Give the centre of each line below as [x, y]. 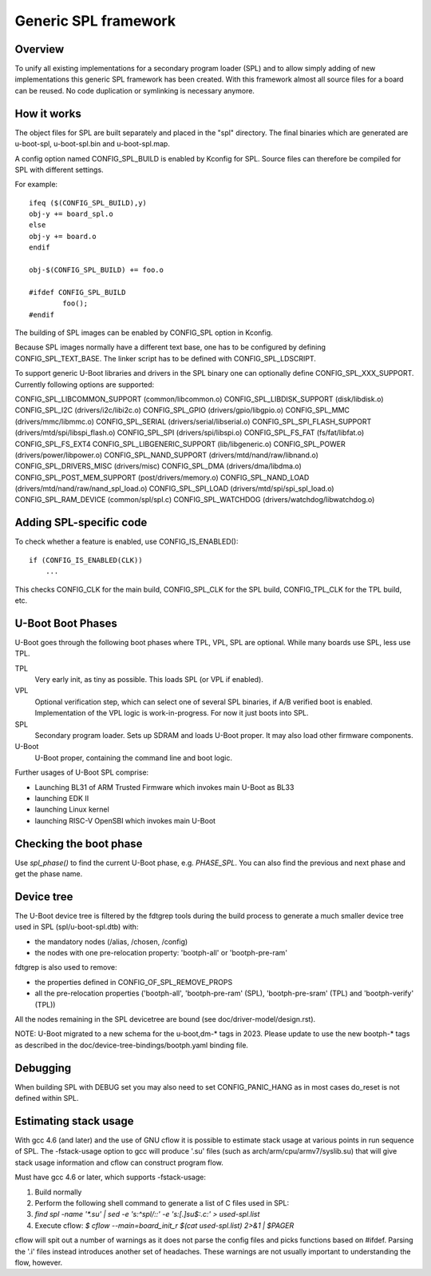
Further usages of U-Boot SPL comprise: [82, 772]
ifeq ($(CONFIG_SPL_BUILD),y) [88, 203]
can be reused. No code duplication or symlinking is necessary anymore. [135, 90]
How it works [48, 113]
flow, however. [39, 1262]
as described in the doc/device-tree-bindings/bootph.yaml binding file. [132, 1045]
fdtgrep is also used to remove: [66, 967]
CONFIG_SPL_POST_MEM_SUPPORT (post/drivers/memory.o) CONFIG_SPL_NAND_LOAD [162, 477]
